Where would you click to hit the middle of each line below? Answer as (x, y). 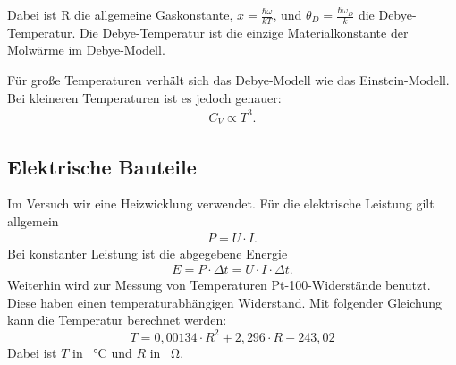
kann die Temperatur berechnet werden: (117, 320)
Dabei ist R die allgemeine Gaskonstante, (120, 14)
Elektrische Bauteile (102, 166)
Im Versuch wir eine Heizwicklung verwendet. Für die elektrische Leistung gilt (221, 204)
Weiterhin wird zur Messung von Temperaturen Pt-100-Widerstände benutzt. (219, 285)
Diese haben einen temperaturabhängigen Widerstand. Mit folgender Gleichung (224, 302)
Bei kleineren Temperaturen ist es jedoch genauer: (144, 97)
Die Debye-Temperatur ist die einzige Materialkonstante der (244, 32)
